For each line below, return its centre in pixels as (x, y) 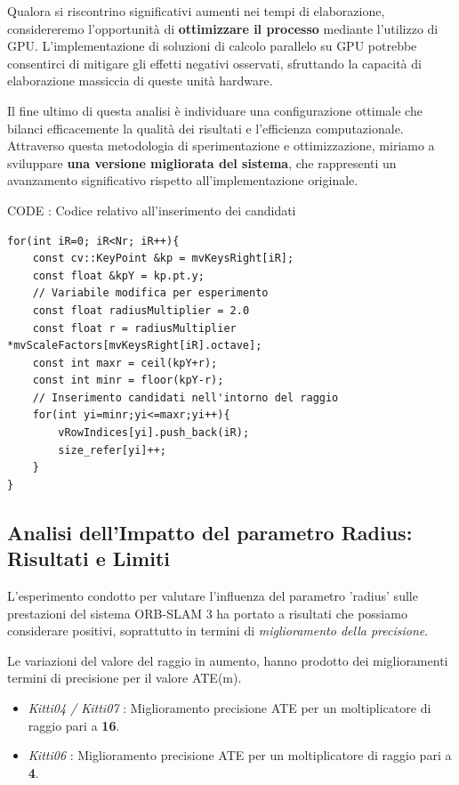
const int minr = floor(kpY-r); (128, 380)
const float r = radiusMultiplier (134, 328)
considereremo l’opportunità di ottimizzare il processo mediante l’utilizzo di (223, 28)
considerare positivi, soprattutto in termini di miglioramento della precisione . (218, 631)
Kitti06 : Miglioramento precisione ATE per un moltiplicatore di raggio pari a (240, 755)
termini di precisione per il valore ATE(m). (125, 678)
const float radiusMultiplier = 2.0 (141, 310)
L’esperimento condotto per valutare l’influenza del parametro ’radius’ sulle (213, 596)
